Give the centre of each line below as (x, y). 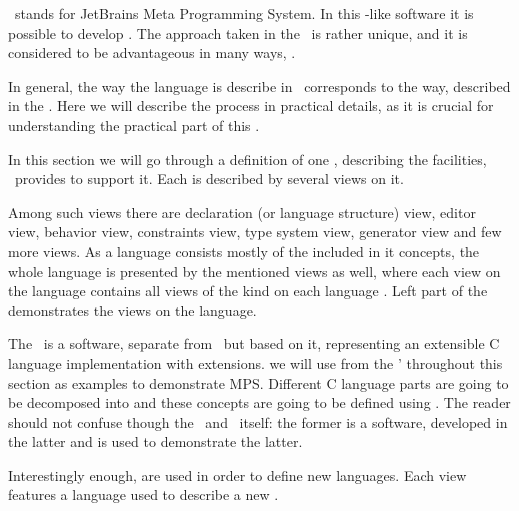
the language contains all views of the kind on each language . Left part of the (248, 290)
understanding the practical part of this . (134, 124)
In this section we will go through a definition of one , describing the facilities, (247, 158)
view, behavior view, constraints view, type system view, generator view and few (255, 231)
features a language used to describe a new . (143, 494)
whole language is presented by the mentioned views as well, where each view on (254, 270)
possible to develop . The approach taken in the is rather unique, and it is (238, 32)
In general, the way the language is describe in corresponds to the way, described (259, 85)
